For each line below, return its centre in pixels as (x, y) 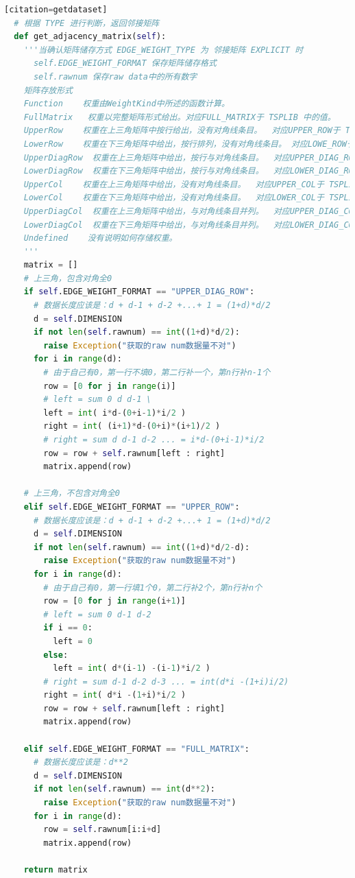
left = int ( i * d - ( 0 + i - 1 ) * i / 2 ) (115, 413)
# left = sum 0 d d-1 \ (97, 400)
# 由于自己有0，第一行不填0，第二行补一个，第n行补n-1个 (157, 373)
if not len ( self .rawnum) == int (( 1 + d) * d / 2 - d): (142, 547)
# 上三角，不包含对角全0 (72, 494)
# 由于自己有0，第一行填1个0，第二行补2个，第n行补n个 (153, 588)
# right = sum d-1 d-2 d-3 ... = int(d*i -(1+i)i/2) (166, 681)
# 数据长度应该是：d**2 (81, 762)
